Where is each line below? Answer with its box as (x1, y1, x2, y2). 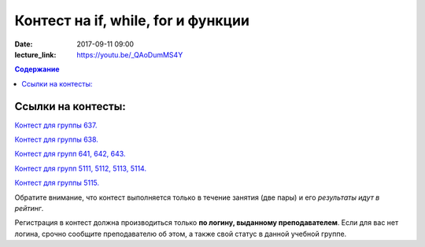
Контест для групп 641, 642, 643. (14, 149, 126, 159)
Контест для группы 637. (14, 120, 98, 130)
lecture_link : (14, 50, 57, 59)
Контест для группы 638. (14, 135, 98, 145)
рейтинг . (14, 203, 44, 212)
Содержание (14, 65, 60, 74)
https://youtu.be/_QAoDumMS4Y (76, 50, 183, 59)
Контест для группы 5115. (14, 178, 100, 188)
